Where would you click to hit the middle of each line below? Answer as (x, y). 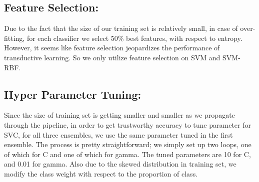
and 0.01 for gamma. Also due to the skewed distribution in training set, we (120, 164)
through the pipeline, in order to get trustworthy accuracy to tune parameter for (127, 124)
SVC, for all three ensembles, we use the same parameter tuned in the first (118, 134)
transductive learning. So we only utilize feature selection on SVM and (112, 57)
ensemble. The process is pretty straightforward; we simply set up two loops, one (128, 144)
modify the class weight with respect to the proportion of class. (101, 173)
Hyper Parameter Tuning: (73, 94)
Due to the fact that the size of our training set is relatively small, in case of (121, 28)
